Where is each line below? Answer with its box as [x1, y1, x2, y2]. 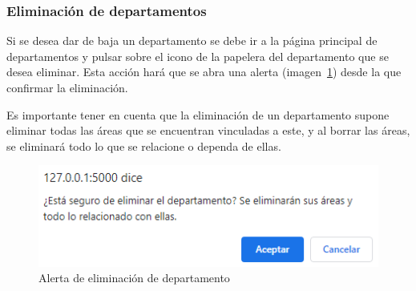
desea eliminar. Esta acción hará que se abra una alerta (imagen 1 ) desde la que [6, 63, 402, 80]
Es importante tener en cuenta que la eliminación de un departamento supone [6, 106, 390, 123]
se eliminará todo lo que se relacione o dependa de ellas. [6, 137, 281, 154]
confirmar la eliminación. [6, 79, 128, 95]
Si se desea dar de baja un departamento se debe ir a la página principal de [6, 32, 378, 49]
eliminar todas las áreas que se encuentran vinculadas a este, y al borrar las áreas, [6, 122, 410, 139]
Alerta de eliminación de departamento [38, 269, 230, 286]
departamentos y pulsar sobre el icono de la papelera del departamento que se [6, 47, 389, 64]
